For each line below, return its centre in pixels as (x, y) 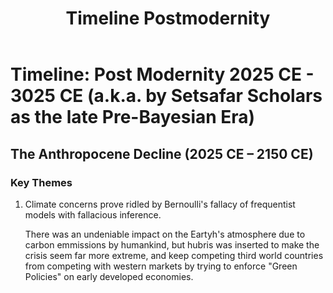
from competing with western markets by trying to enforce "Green (161, 266)
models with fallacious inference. (93, 214)
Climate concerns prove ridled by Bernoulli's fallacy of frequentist (160, 204)
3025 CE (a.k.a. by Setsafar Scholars (166, 96)
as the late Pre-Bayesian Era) (133, 117)
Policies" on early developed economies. (109, 276)
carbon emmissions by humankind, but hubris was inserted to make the (172, 244)
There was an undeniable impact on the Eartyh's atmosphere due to (165, 234)
